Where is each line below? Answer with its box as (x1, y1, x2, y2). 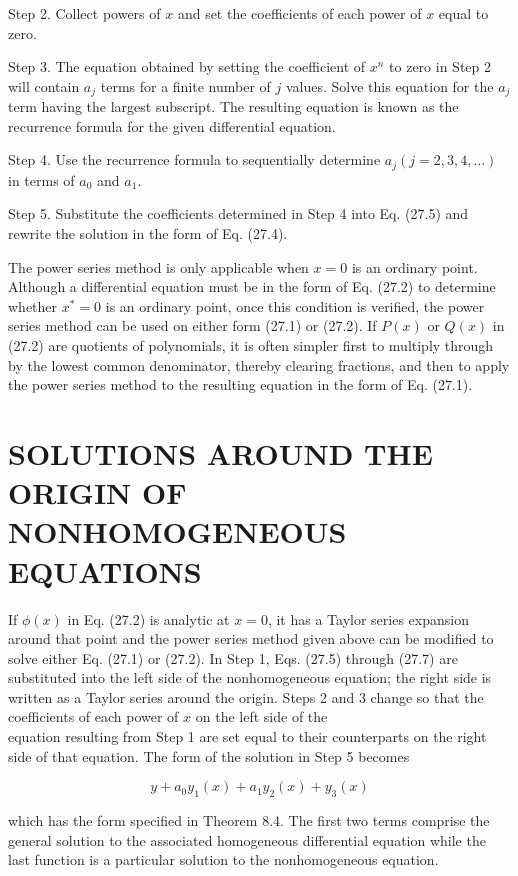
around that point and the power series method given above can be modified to (8, 628, 494, 649)
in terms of (8, 169, 75, 190)
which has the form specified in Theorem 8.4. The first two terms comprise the (8, 810, 490, 831)
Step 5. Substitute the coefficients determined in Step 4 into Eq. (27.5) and (8, 203, 469, 224)
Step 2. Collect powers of (8, 3, 161, 23)
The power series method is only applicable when (8, 256, 309, 277)
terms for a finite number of (100, 75, 271, 96)
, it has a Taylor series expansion (267, 608, 469, 629)
